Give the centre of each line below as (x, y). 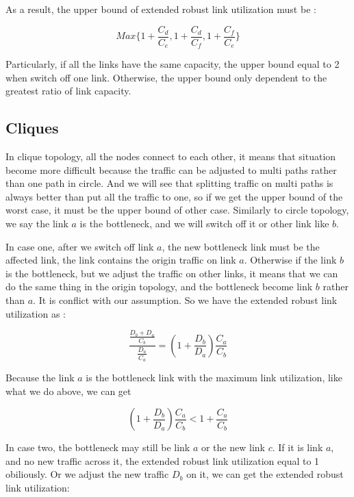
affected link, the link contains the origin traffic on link (121, 260)
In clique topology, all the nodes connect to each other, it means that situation (171, 156)
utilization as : (36, 313)
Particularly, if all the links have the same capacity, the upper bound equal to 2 (173, 64)
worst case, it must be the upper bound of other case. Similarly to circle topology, (177, 210)
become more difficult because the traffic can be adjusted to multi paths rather (171, 169)
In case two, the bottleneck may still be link (98, 447)
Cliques (32, 128)
